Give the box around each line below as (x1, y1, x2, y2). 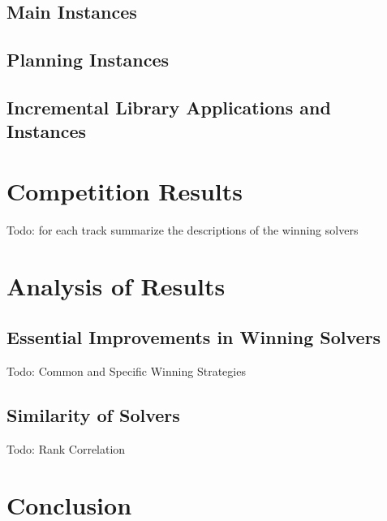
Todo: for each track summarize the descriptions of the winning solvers (6, 221, 359, 238)
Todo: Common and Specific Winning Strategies (6, 363, 246, 380)
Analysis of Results (6, 269, 226, 302)
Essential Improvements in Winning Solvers (6, 325, 381, 350)
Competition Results (6, 174, 243, 207)
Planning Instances (6, 47, 170, 72)
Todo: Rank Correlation (6, 440, 126, 457)
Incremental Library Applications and (6, 94, 331, 119)
